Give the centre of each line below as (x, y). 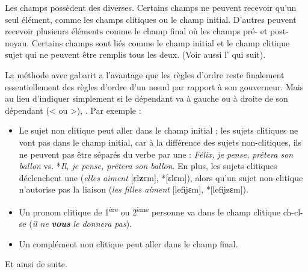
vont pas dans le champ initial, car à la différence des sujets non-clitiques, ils (160, 142)
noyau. (17, 42)
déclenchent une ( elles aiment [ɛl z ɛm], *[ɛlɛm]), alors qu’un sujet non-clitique (161, 177)
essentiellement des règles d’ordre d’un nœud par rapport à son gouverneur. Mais (154, 86)
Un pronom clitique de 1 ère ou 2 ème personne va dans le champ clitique (150, 211)
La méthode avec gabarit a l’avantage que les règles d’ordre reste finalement (145, 74)
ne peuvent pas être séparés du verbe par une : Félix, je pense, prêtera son (156, 154)
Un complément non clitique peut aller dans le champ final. (128, 243)
